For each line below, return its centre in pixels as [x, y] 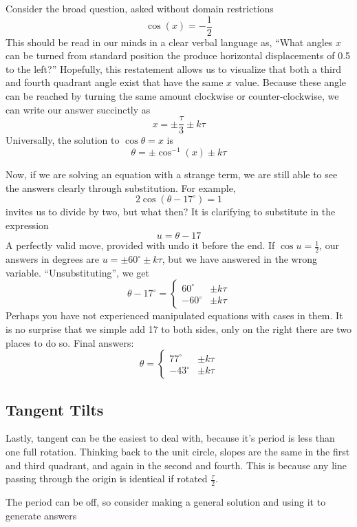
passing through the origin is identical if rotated [107, 478]
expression [27, 225]
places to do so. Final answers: [70, 342]
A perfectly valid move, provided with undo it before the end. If [140, 245]
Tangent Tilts [55, 409]
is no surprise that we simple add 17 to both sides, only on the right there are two [179, 329]
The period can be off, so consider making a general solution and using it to [166, 501]
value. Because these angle [291, 82]
